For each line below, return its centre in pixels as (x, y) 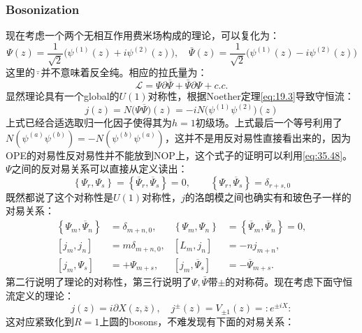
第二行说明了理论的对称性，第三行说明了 (99, 281)
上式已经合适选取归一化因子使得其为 (89, 123)
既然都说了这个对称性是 (59, 197)
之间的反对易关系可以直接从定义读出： (100, 169)
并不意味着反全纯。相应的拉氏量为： (124, 72)
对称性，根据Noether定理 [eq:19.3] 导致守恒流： (251, 96)
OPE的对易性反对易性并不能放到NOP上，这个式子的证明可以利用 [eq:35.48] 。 (179, 155)
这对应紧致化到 (40, 321)
